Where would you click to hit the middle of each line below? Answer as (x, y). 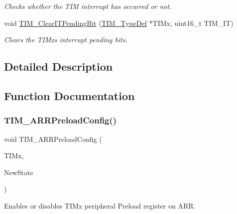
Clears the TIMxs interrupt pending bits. (66, 40)
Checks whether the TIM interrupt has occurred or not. (88, 6)
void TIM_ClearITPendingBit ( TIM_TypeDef (75, 23)
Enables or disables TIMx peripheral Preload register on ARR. (100, 205)
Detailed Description (59, 66)
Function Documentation (69, 95)
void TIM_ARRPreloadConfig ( (53, 139)
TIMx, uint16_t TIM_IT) (193, 23)
